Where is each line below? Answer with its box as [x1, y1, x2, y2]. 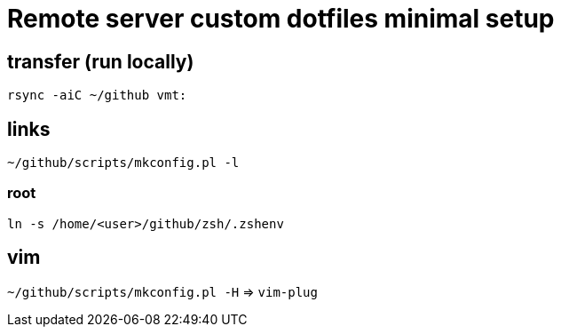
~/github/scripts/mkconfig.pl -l [7, 155, 240, 171]
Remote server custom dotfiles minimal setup [7, 4, 555, 34]
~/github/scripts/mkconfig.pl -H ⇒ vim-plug [7, 283, 318, 299]
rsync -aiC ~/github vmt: [7, 88, 187, 103]
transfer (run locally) [7, 50, 194, 73]
